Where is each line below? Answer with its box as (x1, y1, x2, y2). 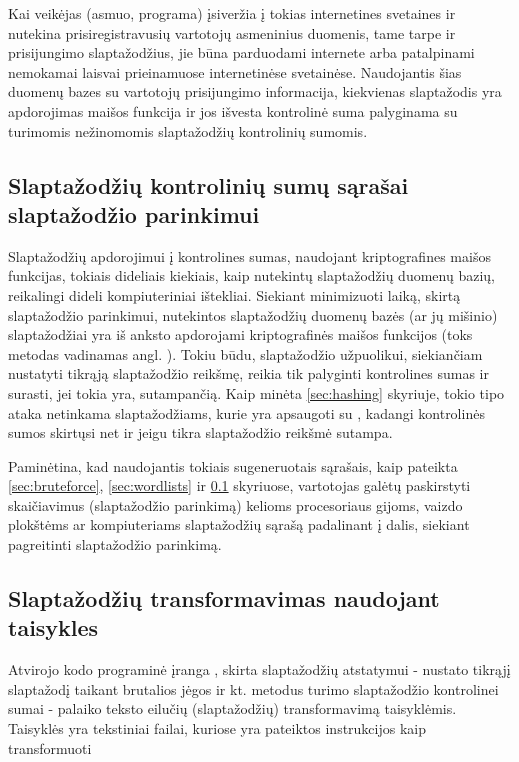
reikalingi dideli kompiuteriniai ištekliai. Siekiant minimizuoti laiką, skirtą (8, 284, 461, 305)
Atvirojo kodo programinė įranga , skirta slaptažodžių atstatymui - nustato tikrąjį (8, 659, 511, 680)
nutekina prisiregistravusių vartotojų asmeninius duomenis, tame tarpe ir (8, 22, 456, 43)
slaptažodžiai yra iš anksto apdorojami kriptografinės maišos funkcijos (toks (8, 324, 473, 345)
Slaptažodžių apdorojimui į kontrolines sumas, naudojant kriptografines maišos (8, 245, 491, 266)
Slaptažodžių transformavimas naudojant (8, 583, 440, 614)
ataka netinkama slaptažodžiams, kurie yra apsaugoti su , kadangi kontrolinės (8, 402, 485, 423)
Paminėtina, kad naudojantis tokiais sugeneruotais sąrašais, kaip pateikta (8, 455, 458, 476)
